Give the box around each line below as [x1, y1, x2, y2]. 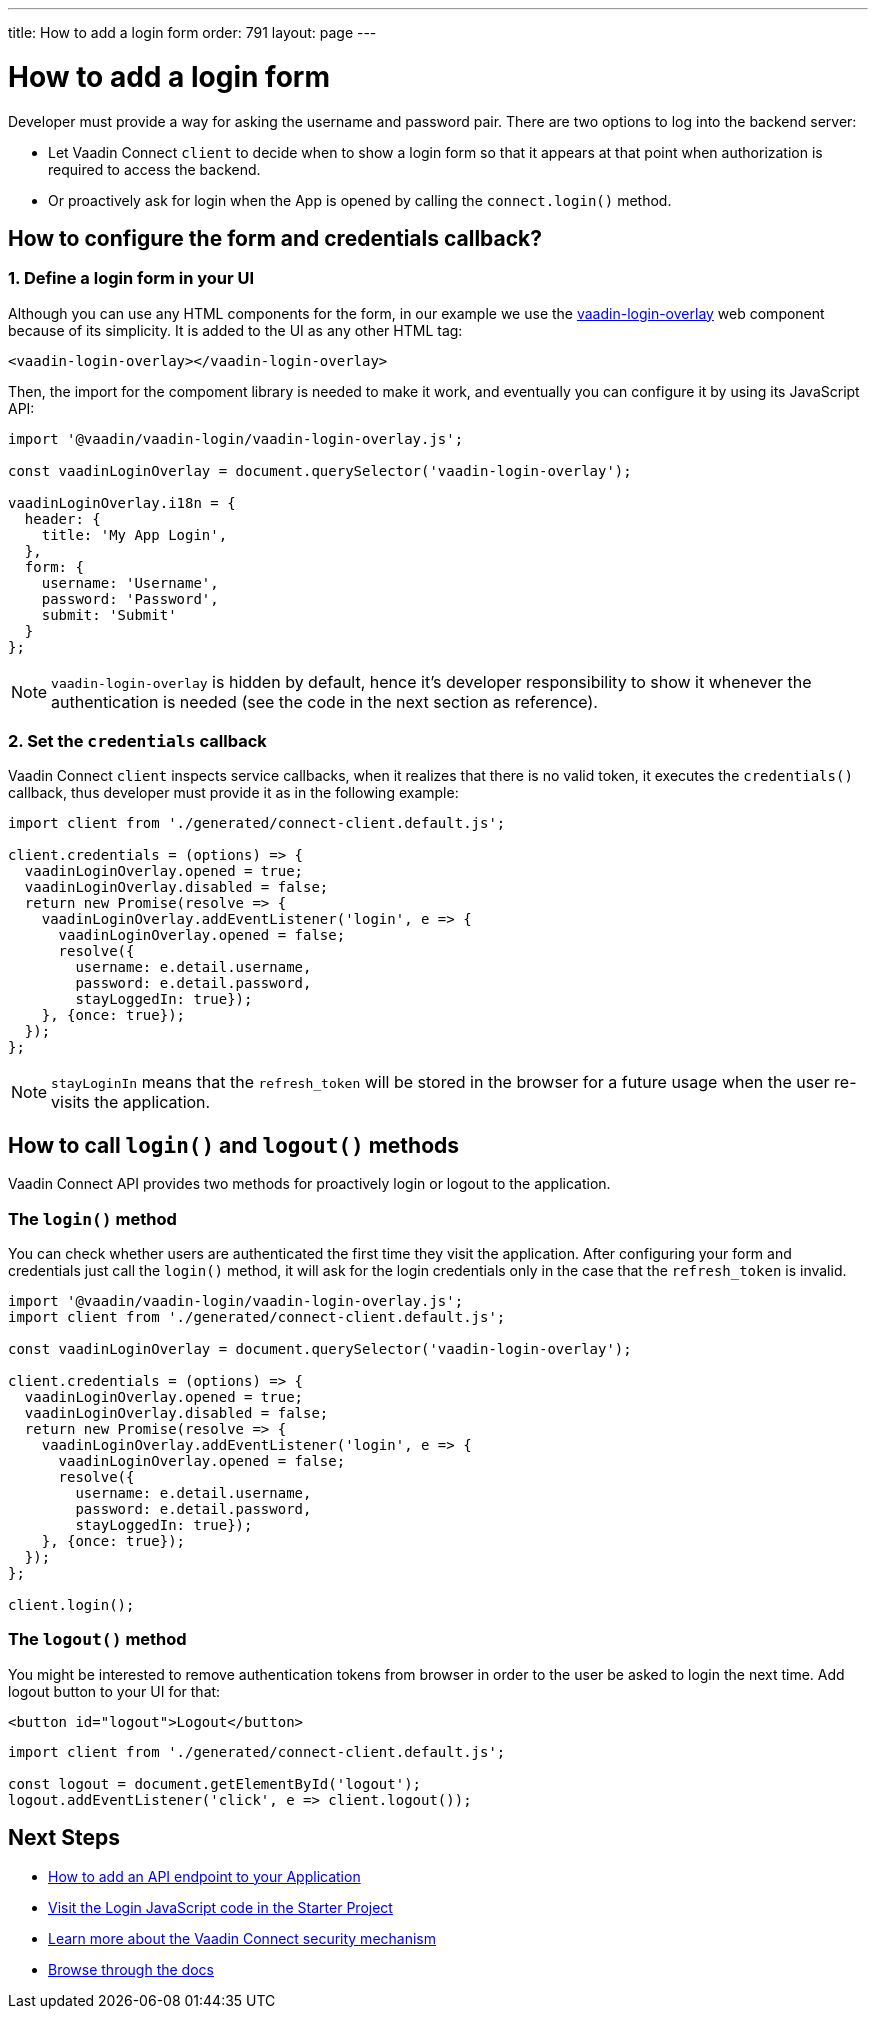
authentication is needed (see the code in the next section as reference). [51, 691, 598, 712]
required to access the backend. [48, 160, 261, 178]
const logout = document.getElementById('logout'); [8, 1775, 422, 1792]
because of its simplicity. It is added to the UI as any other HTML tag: [8, 321, 463, 339]
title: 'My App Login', [41, 526, 228, 543]
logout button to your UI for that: [8, 1682, 221, 1700]
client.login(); [8, 1597, 135, 1614]
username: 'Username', [41, 574, 219, 591]
